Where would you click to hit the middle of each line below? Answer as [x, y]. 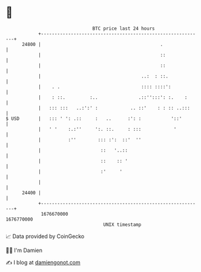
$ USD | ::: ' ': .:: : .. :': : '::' [94, 118]
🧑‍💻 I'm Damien [24, 250]
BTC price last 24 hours [124, 28]
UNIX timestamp [122, 224]
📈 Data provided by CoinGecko [45, 236]
